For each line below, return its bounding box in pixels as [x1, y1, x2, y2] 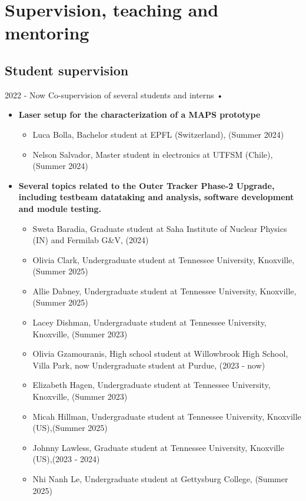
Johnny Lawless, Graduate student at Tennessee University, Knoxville [32, 441, 284, 453]
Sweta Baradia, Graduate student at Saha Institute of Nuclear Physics [32, 222, 287, 234]
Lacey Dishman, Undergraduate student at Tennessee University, [32, 316, 267, 329]
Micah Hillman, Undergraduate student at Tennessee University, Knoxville [32, 410, 301, 422]
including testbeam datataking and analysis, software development [18, 191, 294, 203]
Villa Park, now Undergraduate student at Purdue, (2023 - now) [32, 359, 265, 371]
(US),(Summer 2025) [32, 422, 108, 434]
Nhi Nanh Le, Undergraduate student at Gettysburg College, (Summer [32, 473, 288, 485]
